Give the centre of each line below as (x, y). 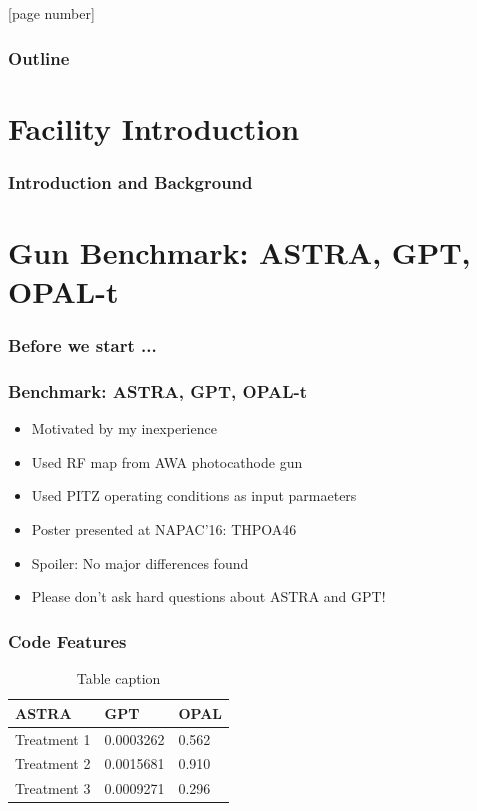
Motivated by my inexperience (124, 428)
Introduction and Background (130, 181)
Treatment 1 (53, 738)
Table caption (118, 678)
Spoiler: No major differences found (140, 562)
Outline (39, 57)
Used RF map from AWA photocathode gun (167, 461)
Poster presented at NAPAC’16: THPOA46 (164, 529)
